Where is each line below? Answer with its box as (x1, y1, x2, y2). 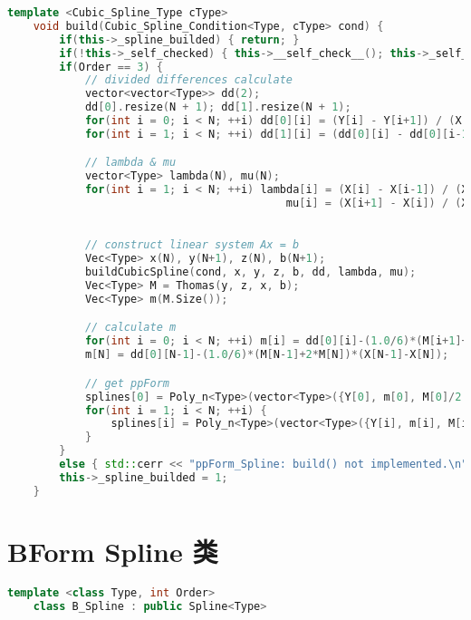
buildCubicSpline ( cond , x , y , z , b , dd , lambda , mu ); (84, 266, 417, 279)
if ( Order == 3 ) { (59, 60, 163, 73)
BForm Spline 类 (7, 532, 218, 569)
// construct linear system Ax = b (84, 238, 300, 252)
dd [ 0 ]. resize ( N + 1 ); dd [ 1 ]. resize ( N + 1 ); (84, 101, 351, 114)
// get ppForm (84, 376, 169, 390)
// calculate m (84, 321, 177, 334)
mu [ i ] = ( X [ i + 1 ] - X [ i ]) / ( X (285, 197, 468, 210)
